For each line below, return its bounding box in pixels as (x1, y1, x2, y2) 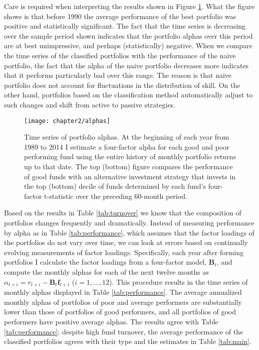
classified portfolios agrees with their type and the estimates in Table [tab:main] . (4, 336, 251, 346)
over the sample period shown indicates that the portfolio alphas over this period (4, 30, 253, 41)
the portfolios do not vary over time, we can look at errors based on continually (4, 237, 248, 248)
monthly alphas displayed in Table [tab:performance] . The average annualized (4, 287, 242, 297)
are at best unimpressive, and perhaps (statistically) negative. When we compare (4, 40, 252, 51)
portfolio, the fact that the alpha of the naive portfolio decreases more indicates (4, 60, 249, 70)
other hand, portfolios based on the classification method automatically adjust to (4, 89, 253, 100)
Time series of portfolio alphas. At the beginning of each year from (24, 132, 229, 142)
